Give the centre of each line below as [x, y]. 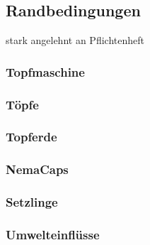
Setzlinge [32, 202]
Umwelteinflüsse [53, 234]
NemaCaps [37, 169]
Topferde [31, 137]
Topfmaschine [45, 71]
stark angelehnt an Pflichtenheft [75, 40]
